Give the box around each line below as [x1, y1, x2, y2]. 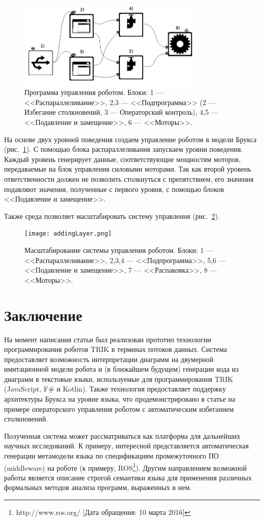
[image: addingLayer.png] [24, 230, 112, 238]
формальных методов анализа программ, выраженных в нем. [4, 482, 192, 493]
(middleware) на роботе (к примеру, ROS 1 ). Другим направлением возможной [4, 461, 247, 473]
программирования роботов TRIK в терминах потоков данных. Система [4, 344, 227, 354]
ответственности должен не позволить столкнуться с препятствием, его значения [4, 173, 254, 184]
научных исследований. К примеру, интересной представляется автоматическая [4, 440, 249, 451]
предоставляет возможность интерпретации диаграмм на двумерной [4, 353, 214, 364]
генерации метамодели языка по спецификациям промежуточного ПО [4, 450, 219, 461]
